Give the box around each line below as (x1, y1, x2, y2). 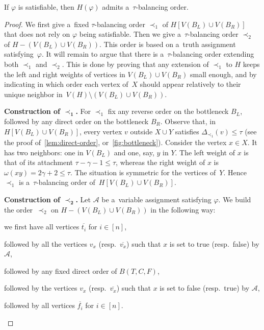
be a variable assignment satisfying (101, 194, 212, 204)
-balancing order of (36, 177, 95, 187)
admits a (102, 2, 129, 12)
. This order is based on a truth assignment (99, 38, 236, 49)
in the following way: (150, 204, 216, 215)
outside (130, 126, 153, 136)
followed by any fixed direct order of (4, 265, 117, 276)
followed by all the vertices (4, 238, 88, 249)
